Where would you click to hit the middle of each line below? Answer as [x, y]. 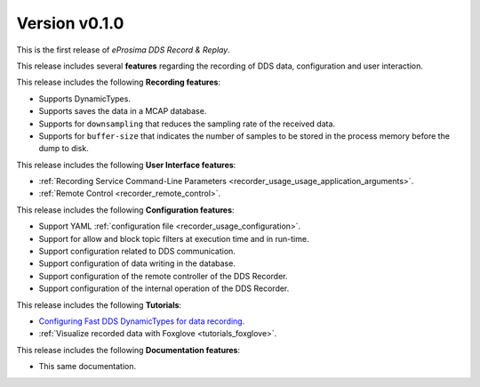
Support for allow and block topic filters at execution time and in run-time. [174, 238]
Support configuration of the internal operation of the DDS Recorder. [164, 288]
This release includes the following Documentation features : [128, 350]
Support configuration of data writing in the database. [137, 263]
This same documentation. [88, 367]
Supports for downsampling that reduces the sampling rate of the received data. [187, 124]
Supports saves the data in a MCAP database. [123, 111]
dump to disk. [64, 149]
